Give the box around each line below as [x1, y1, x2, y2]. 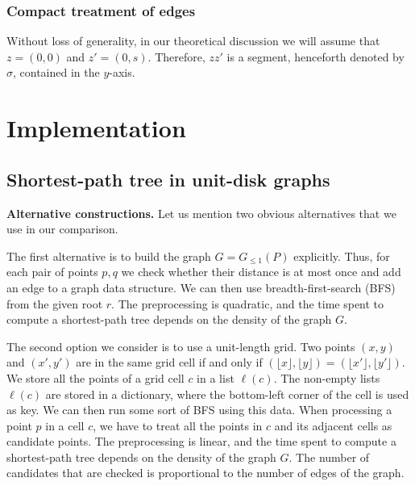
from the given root [6, 295, 103, 312]
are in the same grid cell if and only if [76, 354, 263, 371]
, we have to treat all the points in [93, 417, 263, 434]
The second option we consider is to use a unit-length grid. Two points [6, 337, 355, 354]
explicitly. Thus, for [293, 247, 390, 264]
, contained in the [13, 64, 100, 81]
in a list [197, 369, 234, 386]
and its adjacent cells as [274, 417, 392, 434]
